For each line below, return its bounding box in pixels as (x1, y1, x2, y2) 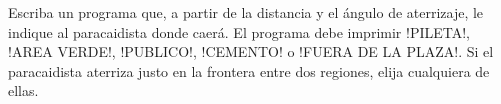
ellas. (8, 80, 39, 101)
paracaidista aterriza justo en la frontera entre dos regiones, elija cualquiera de (8, 60, 490, 81)
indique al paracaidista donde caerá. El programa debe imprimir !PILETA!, (8, 21, 470, 42)
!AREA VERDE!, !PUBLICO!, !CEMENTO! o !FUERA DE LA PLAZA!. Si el (8, 41, 494, 62)
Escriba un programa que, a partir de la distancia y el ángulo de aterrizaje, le (8, 2, 484, 22)
